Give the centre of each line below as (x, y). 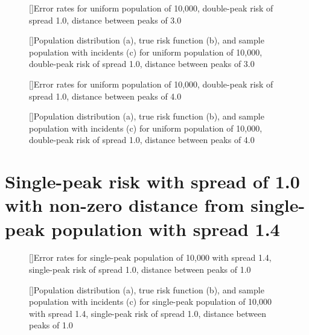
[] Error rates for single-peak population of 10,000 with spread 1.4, (150, 257)
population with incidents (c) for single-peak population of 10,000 (150, 301)
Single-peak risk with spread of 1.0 (152, 181)
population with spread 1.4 (165, 228)
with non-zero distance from (125, 205)
